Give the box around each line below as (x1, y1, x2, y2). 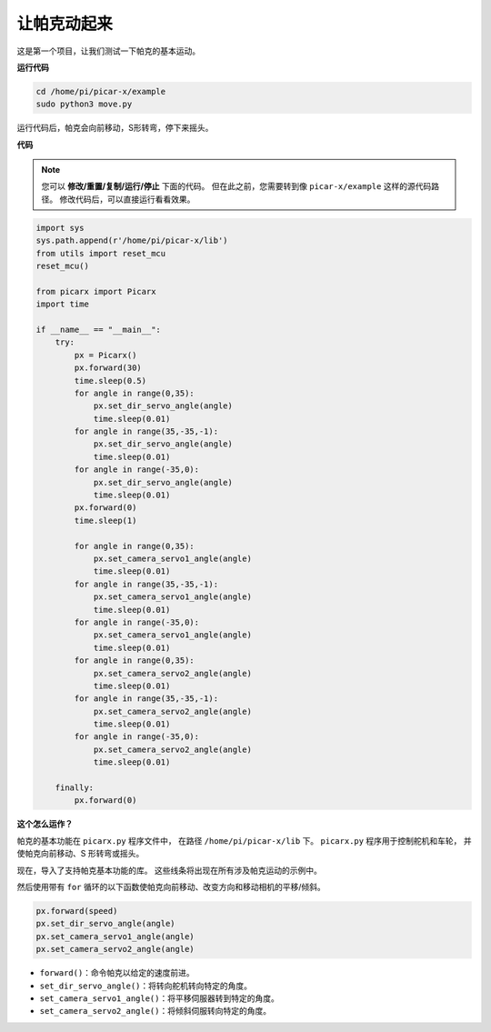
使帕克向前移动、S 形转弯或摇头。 (16, 848, 145, 859)
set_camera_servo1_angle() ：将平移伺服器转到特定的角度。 (39, 992, 279, 1004)
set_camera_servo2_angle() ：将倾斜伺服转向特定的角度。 (39, 1006, 272, 1017)
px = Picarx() (74, 350, 137, 360)
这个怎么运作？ (16, 818, 73, 829)
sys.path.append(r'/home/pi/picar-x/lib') (35, 235, 228, 245)
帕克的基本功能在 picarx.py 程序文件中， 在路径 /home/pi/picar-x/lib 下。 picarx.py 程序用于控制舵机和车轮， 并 (16, 835, 472, 846)
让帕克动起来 (16, 14, 114, 34)
